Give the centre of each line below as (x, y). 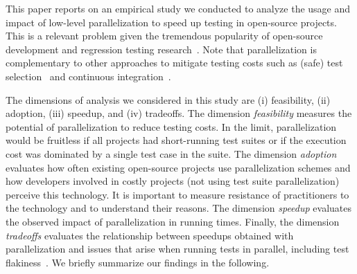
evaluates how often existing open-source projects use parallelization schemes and (178, 167)
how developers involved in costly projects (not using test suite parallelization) (173, 181)
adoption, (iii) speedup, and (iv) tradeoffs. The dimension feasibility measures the (179, 113)
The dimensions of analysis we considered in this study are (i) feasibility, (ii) (168, 99)
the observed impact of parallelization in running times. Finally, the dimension (173, 221)
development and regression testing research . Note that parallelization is (161, 49)
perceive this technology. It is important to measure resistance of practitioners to (177, 194)
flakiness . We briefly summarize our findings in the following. (138, 262)
